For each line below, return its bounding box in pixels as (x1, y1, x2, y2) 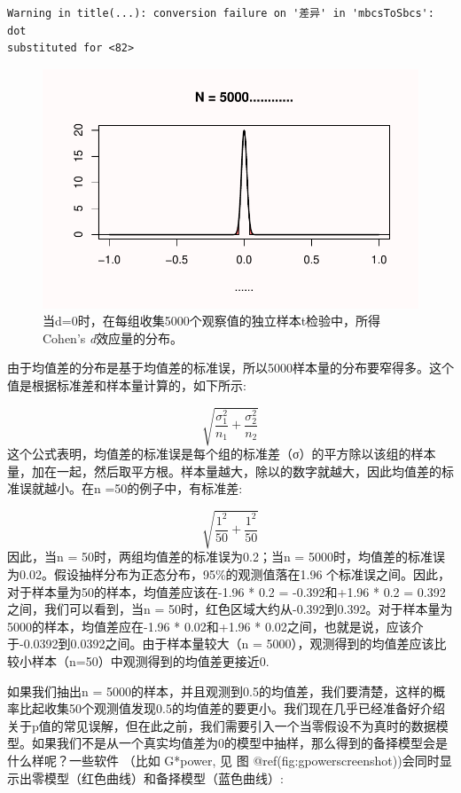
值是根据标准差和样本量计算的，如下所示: (7, 375, 246, 394)
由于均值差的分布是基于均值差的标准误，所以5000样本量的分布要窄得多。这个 (7, 358, 454, 377)
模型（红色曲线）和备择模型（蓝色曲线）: (43, 768, 284, 787)
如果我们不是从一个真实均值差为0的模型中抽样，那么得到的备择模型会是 (31, 734, 448, 752)
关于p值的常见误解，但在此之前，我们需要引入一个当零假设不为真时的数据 (7, 716, 436, 734)
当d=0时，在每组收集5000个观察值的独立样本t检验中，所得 (43, 311, 381, 330)
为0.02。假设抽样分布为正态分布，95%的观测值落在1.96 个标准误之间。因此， (7, 565, 451, 584)
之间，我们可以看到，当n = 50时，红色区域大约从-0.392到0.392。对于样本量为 (7, 600, 453, 618)
